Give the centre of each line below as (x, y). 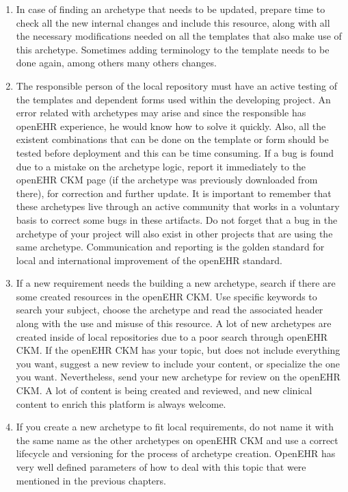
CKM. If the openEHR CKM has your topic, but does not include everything (178, 350)
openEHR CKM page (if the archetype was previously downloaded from (167, 180)
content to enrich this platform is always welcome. (121, 403)
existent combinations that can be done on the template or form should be (172, 139)
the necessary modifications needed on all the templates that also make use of (179, 36)
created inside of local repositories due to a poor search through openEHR (172, 336)
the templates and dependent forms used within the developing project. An (173, 99)
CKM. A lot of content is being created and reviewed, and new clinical (164, 390)
